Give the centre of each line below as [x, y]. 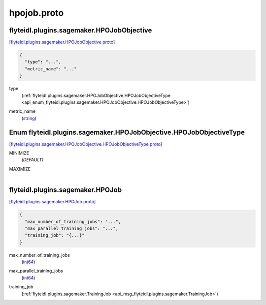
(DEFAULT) [33, 160]
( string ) [29, 118]
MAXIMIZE [20, 169]
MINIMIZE [19, 153]
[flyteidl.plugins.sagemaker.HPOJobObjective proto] [62, 42]
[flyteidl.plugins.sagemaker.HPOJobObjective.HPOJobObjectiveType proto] [86, 144]
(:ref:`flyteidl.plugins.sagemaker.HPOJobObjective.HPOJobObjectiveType [96, 95]
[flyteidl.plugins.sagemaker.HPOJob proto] [52, 202]
